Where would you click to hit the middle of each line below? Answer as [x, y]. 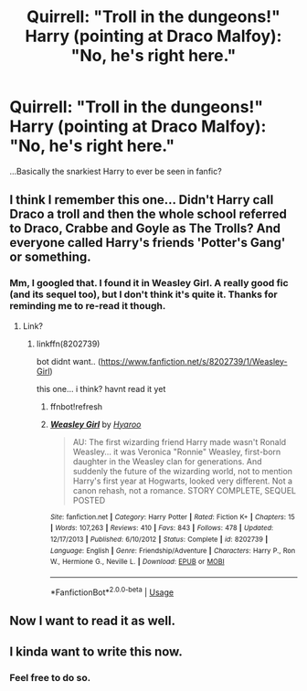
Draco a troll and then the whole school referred [148, 214]
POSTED [89, 500]
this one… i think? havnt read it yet [101, 388]
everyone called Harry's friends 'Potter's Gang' [148, 243]
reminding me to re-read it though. [88, 306]
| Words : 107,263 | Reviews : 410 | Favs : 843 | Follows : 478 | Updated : [162, 528]
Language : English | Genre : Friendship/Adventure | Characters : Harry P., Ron [173, 550]
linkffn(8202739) [68, 344]
